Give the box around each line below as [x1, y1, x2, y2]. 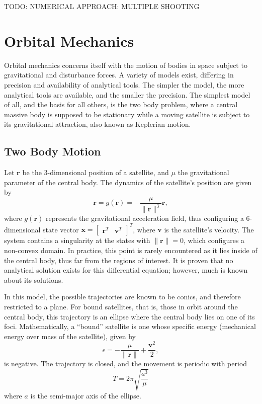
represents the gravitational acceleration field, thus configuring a [45, 213, 244, 223]
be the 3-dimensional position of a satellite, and [22, 167, 169, 178]
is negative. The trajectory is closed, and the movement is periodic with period [4, 358, 247, 369]
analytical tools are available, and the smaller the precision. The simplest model [4, 89, 250, 100]
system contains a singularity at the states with [4, 235, 150, 246]
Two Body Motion [4, 143, 101, 159]
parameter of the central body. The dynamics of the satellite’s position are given [4, 177, 252, 187]
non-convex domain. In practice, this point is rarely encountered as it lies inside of [4, 245, 257, 255]
